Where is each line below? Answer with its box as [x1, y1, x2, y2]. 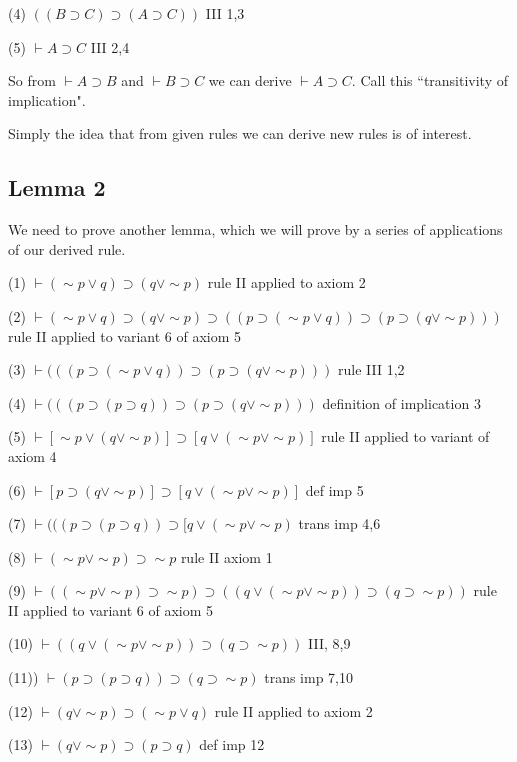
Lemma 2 [8, 172, 106, 203]
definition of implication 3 [322, 392, 481, 413]
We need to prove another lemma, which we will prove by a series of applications [8, 219, 503, 240]
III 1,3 [205, 3, 245, 23]
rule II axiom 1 [180, 546, 273, 567]
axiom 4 [8, 445, 57, 466]
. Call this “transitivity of [351, 70, 509, 91]
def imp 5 [305, 479, 364, 500]
